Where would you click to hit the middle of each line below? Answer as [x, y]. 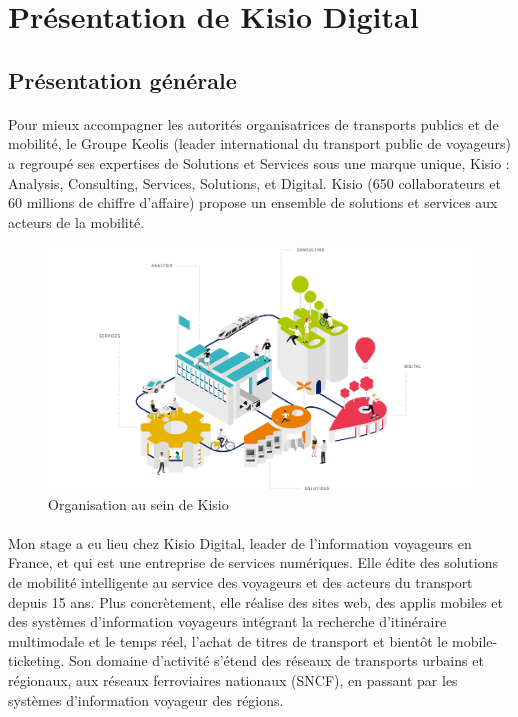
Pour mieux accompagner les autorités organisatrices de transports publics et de [253, 123]
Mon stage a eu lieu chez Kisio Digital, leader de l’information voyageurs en [240, 542]
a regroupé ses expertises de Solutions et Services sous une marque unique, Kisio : [259, 162]
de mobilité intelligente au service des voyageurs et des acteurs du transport [240, 582]
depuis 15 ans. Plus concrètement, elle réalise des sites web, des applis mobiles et [255, 601]
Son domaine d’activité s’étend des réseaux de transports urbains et [276, 660]
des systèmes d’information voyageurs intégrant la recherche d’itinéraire [227, 621]
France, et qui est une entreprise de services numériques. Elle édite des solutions [253, 562]
